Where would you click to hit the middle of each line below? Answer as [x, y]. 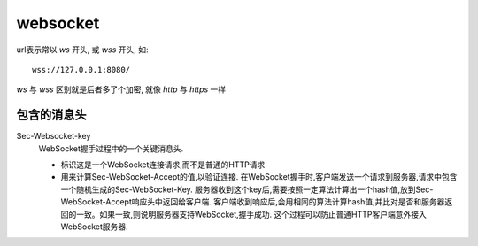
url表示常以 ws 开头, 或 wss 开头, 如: [82, 50]
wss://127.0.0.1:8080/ [81, 69]
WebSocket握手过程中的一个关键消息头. [111, 148]
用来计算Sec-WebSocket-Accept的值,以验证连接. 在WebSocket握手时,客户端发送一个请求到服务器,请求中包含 [259, 177]
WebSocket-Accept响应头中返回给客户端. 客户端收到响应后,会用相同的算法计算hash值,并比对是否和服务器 [253, 202]
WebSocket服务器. [94, 227]
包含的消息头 [51, 115]
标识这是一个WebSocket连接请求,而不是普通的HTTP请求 [163, 165]
